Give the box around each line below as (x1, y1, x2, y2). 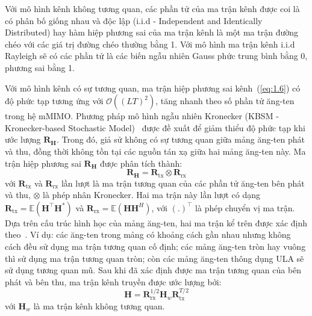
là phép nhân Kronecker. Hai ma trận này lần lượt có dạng (43, 188, 261, 201)
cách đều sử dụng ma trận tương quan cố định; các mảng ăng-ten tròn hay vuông (5, 240, 306, 252)
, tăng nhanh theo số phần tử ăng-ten (155, 94, 295, 107)
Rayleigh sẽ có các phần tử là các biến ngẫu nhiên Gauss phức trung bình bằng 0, (5, 49, 308, 62)
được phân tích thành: (99, 156, 183, 169)
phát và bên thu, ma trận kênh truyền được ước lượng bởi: (5, 275, 222, 288)
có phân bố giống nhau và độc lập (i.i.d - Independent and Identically (5, 14, 263, 26)
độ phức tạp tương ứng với (5, 94, 104, 107)
